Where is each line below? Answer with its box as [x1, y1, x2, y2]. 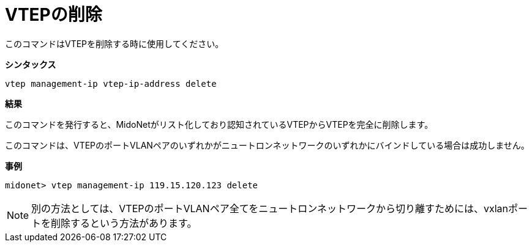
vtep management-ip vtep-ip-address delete [5, 78, 217, 89]
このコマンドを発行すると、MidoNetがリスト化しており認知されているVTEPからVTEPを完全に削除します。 [5, 119, 433, 130]
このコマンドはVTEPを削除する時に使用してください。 [5, 38, 224, 49]
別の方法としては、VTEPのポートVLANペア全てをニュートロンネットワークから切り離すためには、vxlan [31, 202, 509, 215]
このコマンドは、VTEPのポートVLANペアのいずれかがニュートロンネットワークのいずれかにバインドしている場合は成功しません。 [5, 139, 530, 150]
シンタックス [5, 59, 56, 70]
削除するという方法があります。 [51, 216, 197, 229]
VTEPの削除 [5, 4, 102, 25]
